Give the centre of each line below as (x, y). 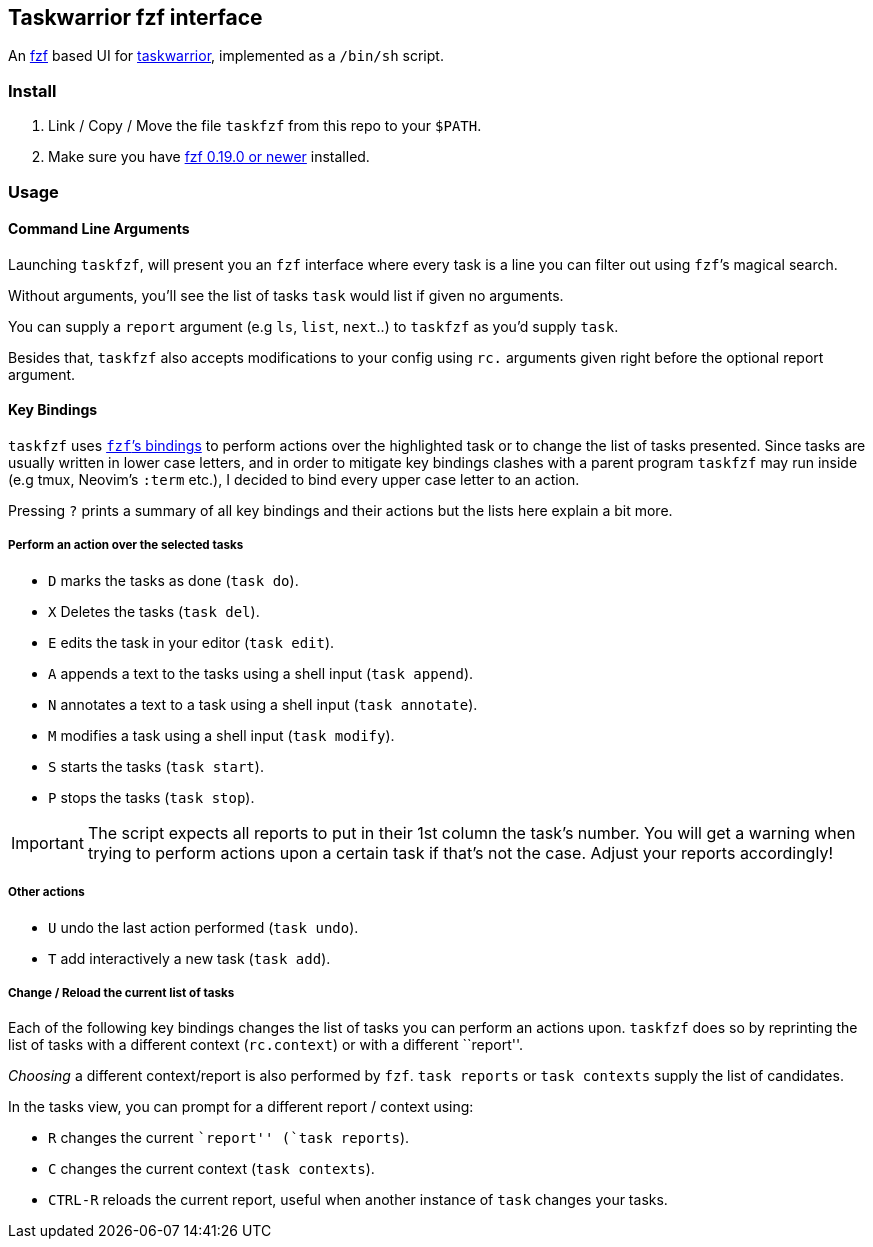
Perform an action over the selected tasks (126, 545)
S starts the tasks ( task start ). (156, 766)
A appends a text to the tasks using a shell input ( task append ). (261, 673)
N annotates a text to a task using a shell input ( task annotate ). (263, 704)
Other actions (46, 892)
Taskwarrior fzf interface (135, 17)
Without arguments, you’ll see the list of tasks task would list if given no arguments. (286, 295)
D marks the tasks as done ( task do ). (173, 580)
